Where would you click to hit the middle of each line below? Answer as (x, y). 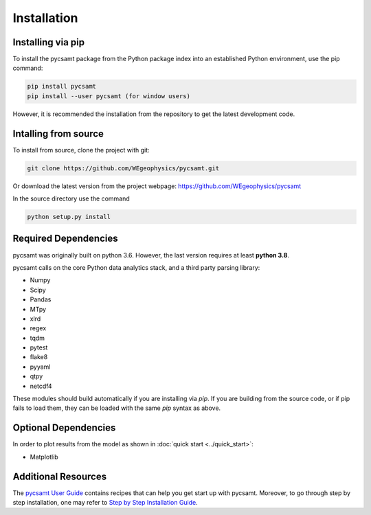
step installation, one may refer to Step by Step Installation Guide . (105, 503)
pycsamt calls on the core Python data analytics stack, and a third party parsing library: (136, 267)
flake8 (39, 357)
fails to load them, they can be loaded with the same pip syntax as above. (117, 408)
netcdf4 (41, 386)
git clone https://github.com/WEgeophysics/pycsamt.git (123, 168)
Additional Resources (59, 476)
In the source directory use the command (71, 198)
